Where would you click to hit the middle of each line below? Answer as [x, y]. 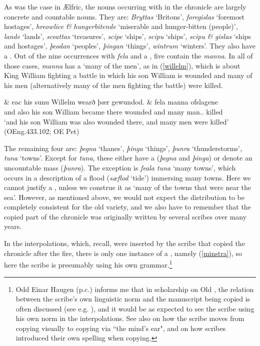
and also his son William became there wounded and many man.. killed [113, 111]
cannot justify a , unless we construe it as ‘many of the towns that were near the [128, 187]
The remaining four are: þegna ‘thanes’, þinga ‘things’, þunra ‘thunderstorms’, [123, 148]
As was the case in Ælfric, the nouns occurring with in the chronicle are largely [125, 6]
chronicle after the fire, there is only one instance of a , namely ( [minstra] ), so [123, 253]
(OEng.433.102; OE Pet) [42, 131]
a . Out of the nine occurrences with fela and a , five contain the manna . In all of [128, 55]
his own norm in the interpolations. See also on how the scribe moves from [130, 318]
